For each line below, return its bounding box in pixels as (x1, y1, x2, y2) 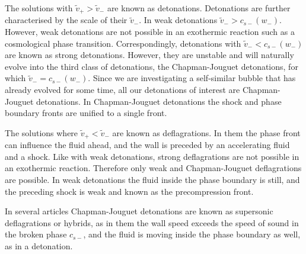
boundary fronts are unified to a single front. (5, 107, 167, 119)
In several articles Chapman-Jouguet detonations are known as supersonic (5, 205, 273, 217)
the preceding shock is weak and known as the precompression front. (5, 185, 254, 197)
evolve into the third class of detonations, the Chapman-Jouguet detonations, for (5, 60, 298, 72)
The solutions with (5, 2, 73, 14)
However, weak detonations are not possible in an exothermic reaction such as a (5, 25, 295, 38)
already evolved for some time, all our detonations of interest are (5, 83, 240, 96)
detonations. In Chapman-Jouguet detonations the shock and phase (36, 95, 282, 107)
